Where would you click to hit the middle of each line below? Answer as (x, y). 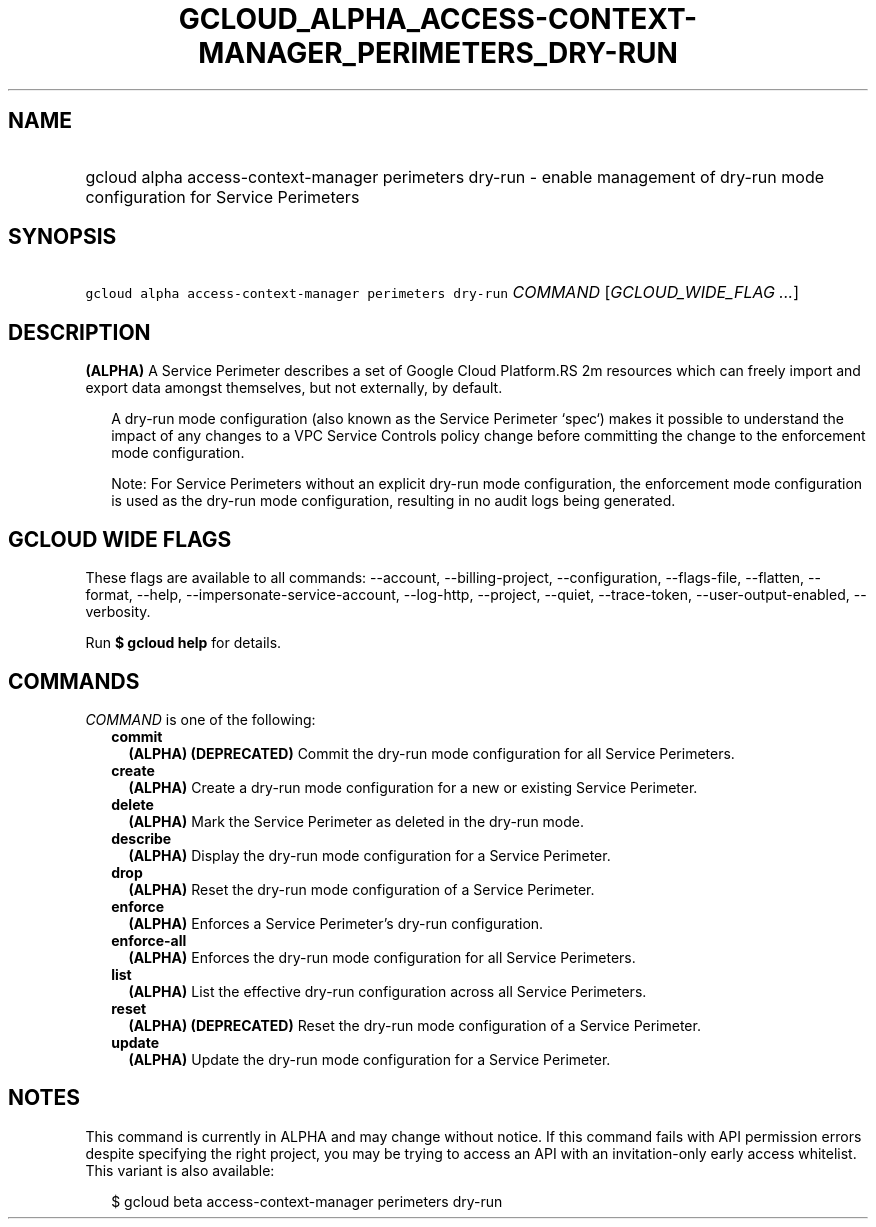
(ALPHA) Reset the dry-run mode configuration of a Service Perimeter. (361, 889)
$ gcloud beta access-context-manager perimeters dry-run (307, 1201)
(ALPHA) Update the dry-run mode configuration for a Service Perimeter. (369, 1059)
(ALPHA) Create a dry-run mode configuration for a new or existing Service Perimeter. (413, 787)
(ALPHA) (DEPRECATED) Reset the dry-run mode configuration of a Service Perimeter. (414, 1025)
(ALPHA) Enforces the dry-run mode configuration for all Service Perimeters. (382, 957)
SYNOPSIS (62, 237)
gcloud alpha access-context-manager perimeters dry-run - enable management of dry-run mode (455, 176)
